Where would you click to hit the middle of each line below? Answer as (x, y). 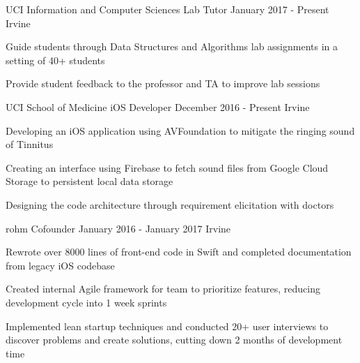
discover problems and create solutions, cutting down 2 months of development (174, 340)
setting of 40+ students (55, 60)
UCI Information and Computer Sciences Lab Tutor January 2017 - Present (167, 9)
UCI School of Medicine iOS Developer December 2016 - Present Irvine (158, 106)
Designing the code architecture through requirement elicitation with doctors (170, 204)
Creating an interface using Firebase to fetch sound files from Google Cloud (167, 167)
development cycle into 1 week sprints (86, 302)
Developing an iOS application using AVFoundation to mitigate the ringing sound (180, 130)
